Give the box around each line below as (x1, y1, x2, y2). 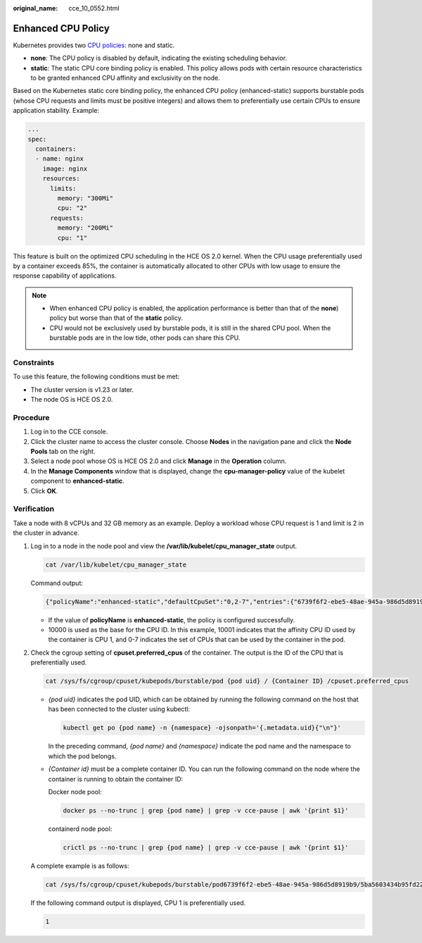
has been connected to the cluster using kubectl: (48, 705, 190, 713)
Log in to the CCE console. (30, 427, 108, 436)
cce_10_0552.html (68, 4, 120, 12)
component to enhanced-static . (30, 476, 124, 486)
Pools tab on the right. (30, 448, 96, 456)
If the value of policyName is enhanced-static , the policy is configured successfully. (48, 615, 295, 624)
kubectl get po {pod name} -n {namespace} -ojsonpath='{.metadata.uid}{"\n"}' (63, 724, 341, 732)
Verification (13, 504, 55, 514)
